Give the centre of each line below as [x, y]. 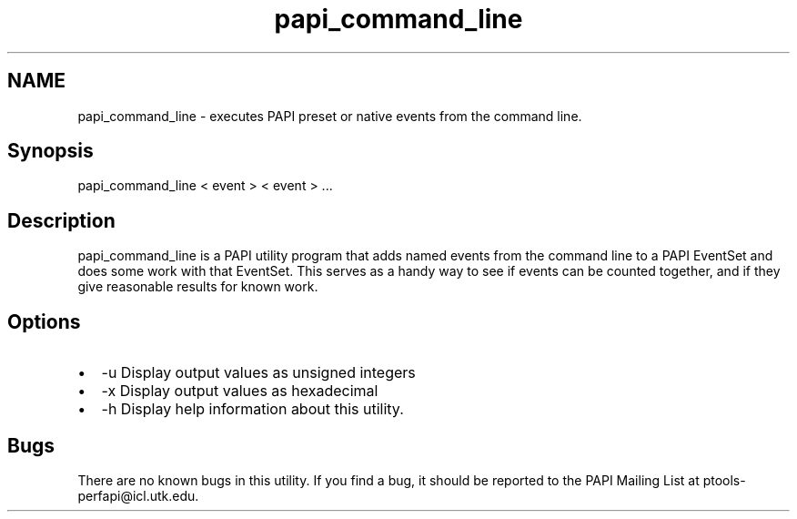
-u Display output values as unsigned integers [258, 373]
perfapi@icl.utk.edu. [138, 495]
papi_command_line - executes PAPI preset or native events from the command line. [330, 116]
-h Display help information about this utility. [252, 409]
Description [61, 220]
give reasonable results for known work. [198, 287]
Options [44, 321]
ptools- [724, 480]
